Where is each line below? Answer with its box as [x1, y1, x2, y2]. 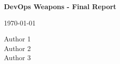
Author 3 [4, 52, 31, 63]
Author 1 [4, 34, 31, 44]
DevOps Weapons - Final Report [4, 1, 117, 11]
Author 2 [4, 43, 31, 53]
